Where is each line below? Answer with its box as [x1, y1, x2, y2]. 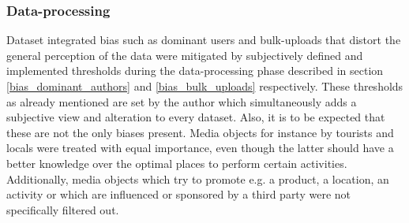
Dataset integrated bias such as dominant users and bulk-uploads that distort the [6, 32, 401, 48]
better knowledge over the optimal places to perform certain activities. [6, 154, 347, 171]
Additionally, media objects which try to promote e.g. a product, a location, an [6, 170, 389, 187]
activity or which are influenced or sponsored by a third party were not [6, 186, 351, 203]
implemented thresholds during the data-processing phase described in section [6, 62, 384, 79]
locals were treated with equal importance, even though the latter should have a [6, 139, 394, 156]
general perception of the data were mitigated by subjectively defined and [6, 46, 363, 63]
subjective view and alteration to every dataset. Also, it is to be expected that [6, 109, 385, 125]
